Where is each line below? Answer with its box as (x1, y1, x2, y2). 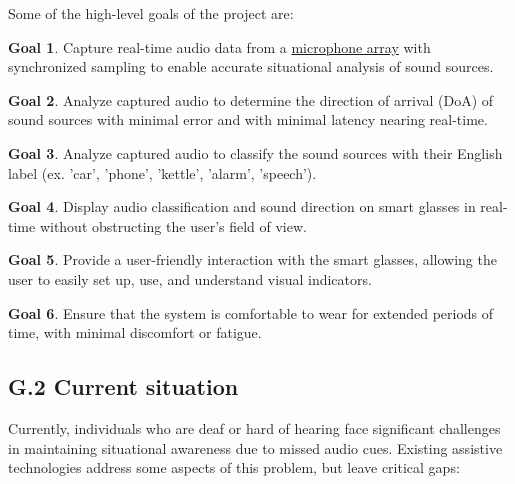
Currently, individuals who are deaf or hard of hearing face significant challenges (8, 417, 501, 438)
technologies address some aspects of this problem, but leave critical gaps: (8, 457, 460, 478)
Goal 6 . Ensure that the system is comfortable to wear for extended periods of (8, 302, 494, 323)
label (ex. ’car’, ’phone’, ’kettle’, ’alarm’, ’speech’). (8, 162, 317, 183)
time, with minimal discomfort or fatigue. (8, 322, 262, 343)
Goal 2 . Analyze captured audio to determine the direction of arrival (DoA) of (8, 89, 494, 110)
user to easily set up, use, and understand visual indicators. (8, 268, 372, 289)
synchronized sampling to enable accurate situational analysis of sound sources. (8, 56, 494, 77)
